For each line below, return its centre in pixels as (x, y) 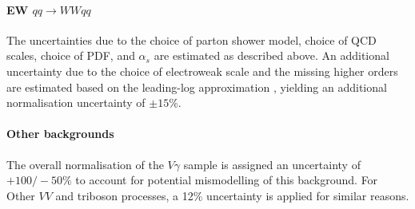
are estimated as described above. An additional (271, 55)
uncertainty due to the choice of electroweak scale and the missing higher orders (202, 71)
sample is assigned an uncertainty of (272, 164)
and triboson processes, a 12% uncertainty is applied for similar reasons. (232, 195)
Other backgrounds (60, 134)
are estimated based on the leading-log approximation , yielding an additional (197, 87)
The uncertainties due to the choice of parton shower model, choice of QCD (192, 39)
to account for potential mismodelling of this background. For (227, 180)
